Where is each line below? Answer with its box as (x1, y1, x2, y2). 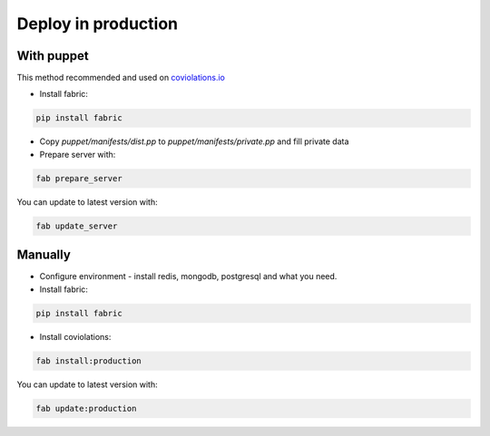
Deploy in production (16, 14, 179, 34)
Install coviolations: (39, 331, 112, 342)
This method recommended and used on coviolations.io (16, 73, 226, 83)
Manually (16, 247, 72, 263)
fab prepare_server (35, 173, 122, 183)
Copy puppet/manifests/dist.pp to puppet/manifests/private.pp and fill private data (39, 136, 349, 147)
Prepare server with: (39, 149, 116, 160)
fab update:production (35, 403, 137, 413)
